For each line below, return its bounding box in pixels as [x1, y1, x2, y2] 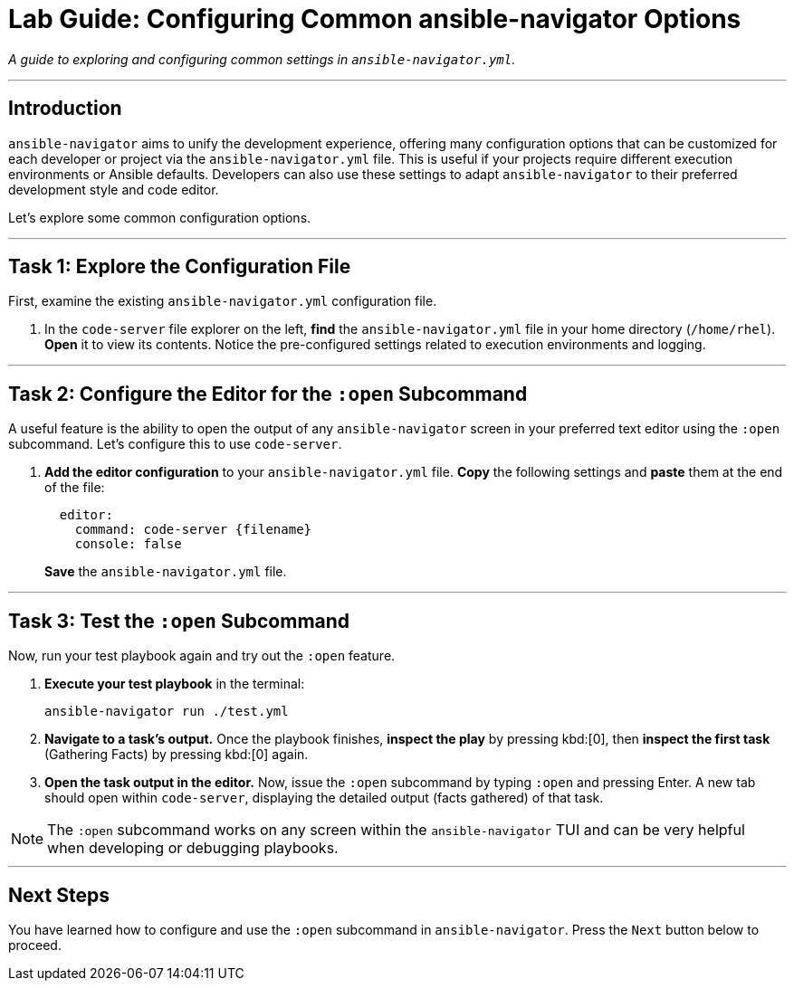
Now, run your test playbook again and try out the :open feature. [8, 648, 396, 664]
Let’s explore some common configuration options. [8, 209, 311, 225]
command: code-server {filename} [74, 522, 312, 537]
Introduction [8, 97, 122, 120]
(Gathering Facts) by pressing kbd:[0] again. [44, 746, 309, 763]
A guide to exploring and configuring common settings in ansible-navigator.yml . [8, 51, 516, 67]
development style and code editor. [8, 181, 219, 197]
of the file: [44, 480, 105, 496]
